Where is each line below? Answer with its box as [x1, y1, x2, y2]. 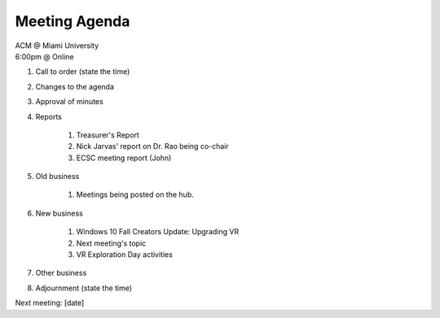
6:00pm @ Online [15, 51, 74, 61]
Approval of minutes [35, 97, 103, 107]
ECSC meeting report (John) [76, 153, 172, 163]
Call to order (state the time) [35, 67, 130, 76]
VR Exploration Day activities [76, 250, 173, 259]
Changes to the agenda [35, 81, 114, 91]
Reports [35, 111, 63, 121]
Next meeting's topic [76, 238, 147, 248]
